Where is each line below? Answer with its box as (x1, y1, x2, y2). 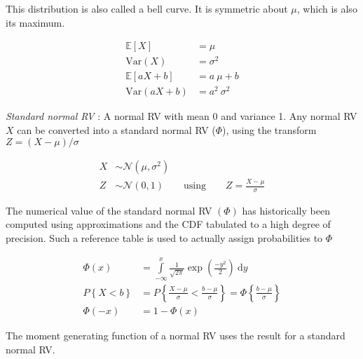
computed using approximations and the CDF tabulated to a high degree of (6, 217, 331, 231)
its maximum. (6, 15, 65, 29)
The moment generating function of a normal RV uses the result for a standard (6, 327, 345, 342)
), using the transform (222, 123, 317, 137)
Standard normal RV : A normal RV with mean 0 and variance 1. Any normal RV (6, 109, 357, 123)
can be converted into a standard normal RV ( (17, 123, 216, 137)
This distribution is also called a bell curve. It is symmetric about (6, 1, 288, 15)
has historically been (242, 203, 330, 217)
